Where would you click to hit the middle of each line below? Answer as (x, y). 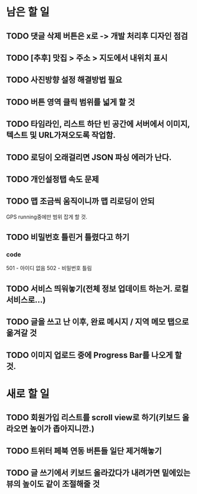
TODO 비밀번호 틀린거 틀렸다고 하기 (68, 237)
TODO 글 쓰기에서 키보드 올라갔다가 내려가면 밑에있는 (99, 473)
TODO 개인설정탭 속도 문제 (53, 179)
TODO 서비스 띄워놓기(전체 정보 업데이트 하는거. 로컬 (97, 289)
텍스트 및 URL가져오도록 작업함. (61, 135)
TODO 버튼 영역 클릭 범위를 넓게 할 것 (71, 102)
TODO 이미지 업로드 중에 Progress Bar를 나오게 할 (94, 355)
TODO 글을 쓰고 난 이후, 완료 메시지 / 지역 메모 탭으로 (98, 322)
